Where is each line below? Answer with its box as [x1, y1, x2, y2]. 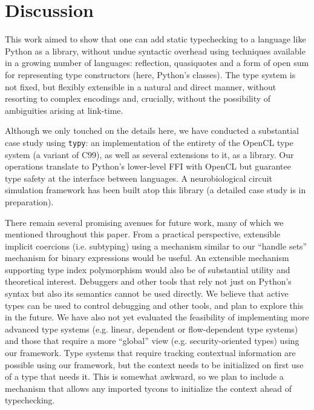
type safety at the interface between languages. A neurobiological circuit [5, 171, 273, 184]
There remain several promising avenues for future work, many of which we [5, 216, 284, 228]
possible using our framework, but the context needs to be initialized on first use [5, 358, 304, 371]
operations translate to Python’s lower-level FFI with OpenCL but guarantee [5, 160, 291, 173]
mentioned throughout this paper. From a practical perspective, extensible [5, 228, 281, 240]
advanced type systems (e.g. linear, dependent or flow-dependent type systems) [5, 322, 298, 335]
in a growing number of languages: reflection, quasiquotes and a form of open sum [5, 56, 309, 69]
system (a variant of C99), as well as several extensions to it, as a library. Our [5, 148, 294, 160]
